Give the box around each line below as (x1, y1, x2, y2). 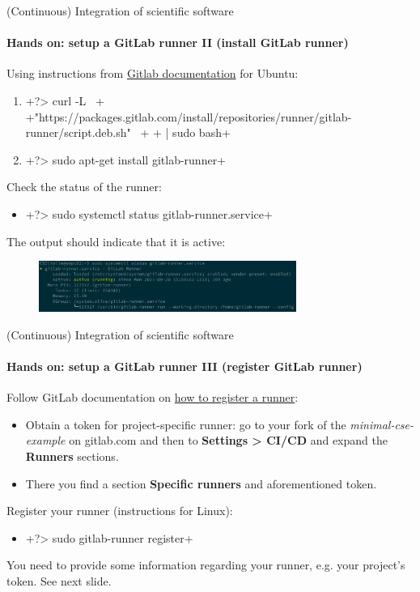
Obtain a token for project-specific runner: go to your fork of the (25, 415, 346, 432)
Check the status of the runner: (6, 178, 162, 195)
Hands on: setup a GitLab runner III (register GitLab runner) (6, 357, 363, 374)
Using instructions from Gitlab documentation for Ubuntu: (6, 65, 299, 82)
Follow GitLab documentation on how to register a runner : (6, 389, 299, 406)
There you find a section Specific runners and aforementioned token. (25, 475, 377, 492)
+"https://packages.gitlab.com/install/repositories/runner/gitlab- (25, 108, 352, 125)
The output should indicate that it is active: (6, 232, 226, 249)
